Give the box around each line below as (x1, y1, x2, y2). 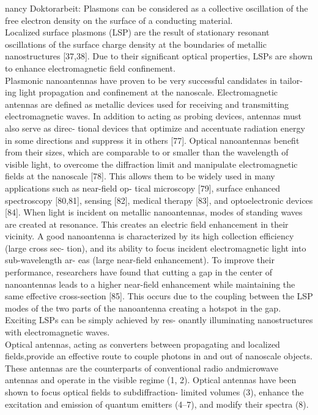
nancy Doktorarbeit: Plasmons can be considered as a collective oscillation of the (5, 2, 308, 14)
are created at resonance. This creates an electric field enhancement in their (5, 217, 289, 230)
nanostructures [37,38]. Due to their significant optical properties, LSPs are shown (5, 50, 312, 62)
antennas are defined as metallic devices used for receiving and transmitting (5, 97, 289, 110)
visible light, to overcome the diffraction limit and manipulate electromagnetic (5, 157, 298, 170)
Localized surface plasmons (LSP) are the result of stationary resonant (5, 26, 270, 39)
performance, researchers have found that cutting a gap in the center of (5, 266, 273, 279)
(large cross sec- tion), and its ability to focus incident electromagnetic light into (5, 241, 306, 254)
